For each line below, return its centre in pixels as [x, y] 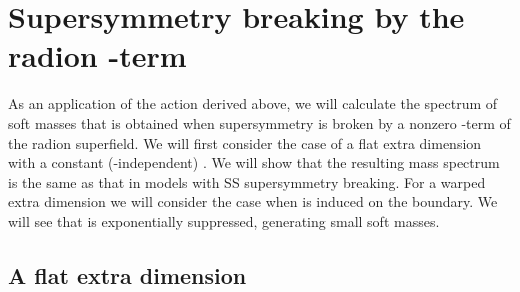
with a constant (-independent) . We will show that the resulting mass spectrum [254, 162]
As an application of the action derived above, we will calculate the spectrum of [253, 103]
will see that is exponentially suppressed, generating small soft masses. [224, 220]
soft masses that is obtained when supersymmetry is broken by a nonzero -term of [259, 122]
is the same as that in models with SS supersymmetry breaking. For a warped [247, 181]
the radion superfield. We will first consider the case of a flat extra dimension [245, 142]
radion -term [97, 55]
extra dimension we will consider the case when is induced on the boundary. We [253, 201]
